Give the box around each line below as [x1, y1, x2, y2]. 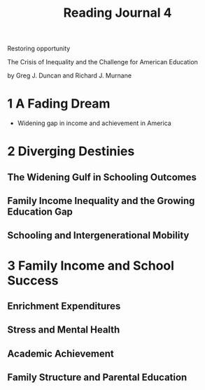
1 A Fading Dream [7, 96, 111, 112]
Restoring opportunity [7, 44, 71, 53]
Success [7, 273, 59, 288]
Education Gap [7, 206, 73, 218]
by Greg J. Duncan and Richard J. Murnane [7, 71, 132, 80]
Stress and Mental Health [7, 324, 120, 336]
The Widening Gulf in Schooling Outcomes [7, 171, 197, 183]
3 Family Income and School [7, 257, 175, 273]
